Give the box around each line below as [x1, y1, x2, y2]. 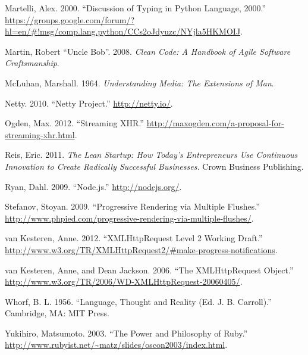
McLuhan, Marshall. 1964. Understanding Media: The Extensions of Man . [5, 76, 274, 89]
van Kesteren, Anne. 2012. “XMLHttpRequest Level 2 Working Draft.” [5, 232, 263, 244]
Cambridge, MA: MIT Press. [5, 307, 109, 319]
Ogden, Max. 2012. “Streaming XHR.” [5, 117, 144, 129]
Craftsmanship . [5, 57, 59, 69]
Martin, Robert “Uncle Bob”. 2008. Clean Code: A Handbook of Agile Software [5, 45, 291, 57]
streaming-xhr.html [5, 128, 75, 141]
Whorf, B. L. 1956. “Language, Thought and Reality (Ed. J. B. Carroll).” [5, 295, 272, 307]
